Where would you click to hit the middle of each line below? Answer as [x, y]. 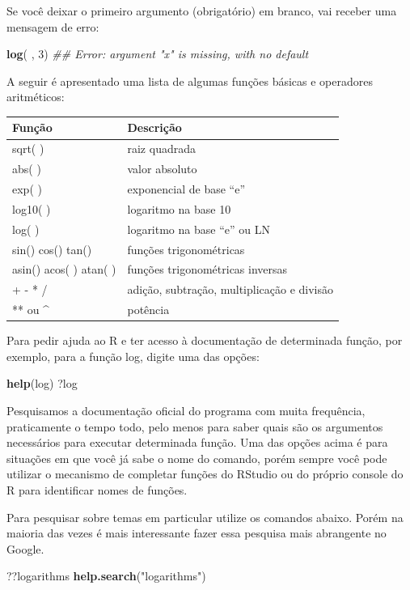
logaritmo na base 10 [179, 208]
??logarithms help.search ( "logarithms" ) [106, 576]
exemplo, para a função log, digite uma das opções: [133, 356]
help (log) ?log [42, 383]
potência [148, 310]
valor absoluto [162, 169]
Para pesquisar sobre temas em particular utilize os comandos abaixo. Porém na [205, 517]
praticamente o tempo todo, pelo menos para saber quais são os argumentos [195, 426]
